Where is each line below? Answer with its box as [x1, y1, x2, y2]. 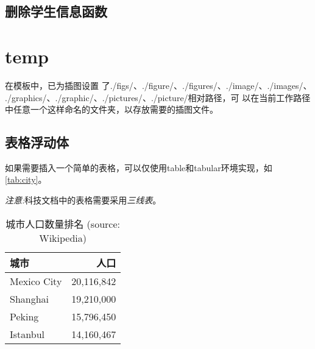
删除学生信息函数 [5, 2, 107, 21]
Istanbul [10, 326, 44, 341]
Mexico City [10, 273, 62, 288]
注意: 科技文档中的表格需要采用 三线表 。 [5, 194, 161, 206]
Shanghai [10, 291, 49, 306]
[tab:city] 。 [5, 173, 47, 186]
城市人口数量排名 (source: [5, 216, 120, 231]
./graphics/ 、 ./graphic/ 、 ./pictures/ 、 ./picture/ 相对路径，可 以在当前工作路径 [5, 91, 311, 104]
